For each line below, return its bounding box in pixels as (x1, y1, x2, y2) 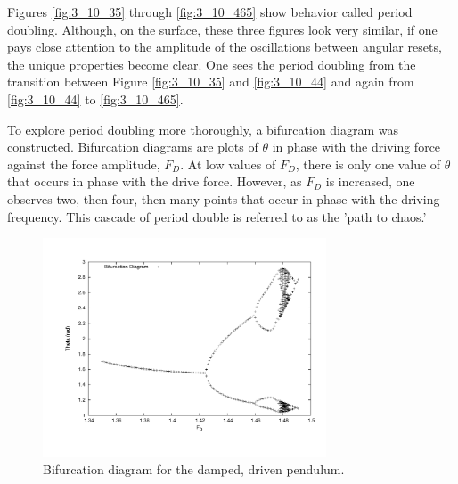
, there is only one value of (295, 154, 441, 173)
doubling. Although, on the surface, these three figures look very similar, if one (7, 20, 438, 38)
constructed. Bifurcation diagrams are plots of (7, 137, 258, 156)
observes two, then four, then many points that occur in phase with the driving (7, 189, 440, 208)
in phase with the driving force (272, 137, 441, 156)
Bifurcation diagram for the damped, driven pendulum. (43, 460, 345, 479)
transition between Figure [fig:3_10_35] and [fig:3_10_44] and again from (7, 72, 414, 91)
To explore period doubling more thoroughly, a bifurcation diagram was (7, 119, 399, 138)
